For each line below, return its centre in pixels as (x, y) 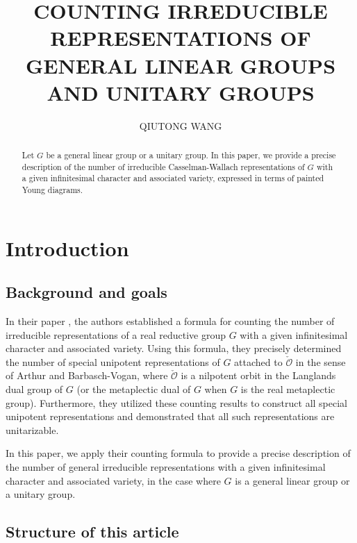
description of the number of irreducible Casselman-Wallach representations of (163, 166)
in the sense (321, 361)
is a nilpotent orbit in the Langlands (258, 375)
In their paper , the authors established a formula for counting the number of (170, 321)
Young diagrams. (52, 190)
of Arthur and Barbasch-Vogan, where (87, 375)
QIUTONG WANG (181, 125)
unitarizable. (32, 429)
